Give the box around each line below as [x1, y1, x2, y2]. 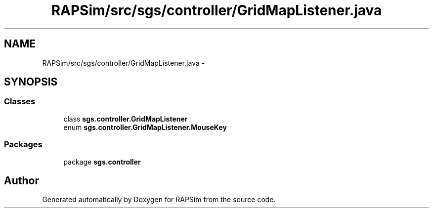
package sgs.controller [63, 157, 141, 166]
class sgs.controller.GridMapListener [63, 114, 188, 123]
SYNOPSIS [4, 76, 58, 88]
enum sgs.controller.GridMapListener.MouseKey [63, 123, 227, 131]
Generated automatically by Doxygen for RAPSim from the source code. [42, 195, 276, 204]
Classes [4, 96, 36, 107]
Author [4, 174, 39, 187]
